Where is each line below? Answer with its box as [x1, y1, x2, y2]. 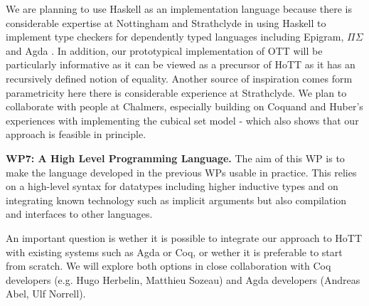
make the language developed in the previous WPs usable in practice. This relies [6, 164, 357, 179]
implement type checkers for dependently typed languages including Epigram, [6, 29, 344, 44]
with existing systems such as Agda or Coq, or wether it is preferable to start [6, 244, 343, 259]
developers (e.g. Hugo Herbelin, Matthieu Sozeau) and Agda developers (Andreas [6, 272, 360, 287]
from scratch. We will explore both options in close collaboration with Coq [6, 258, 331, 273]
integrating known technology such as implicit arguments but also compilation [6, 192, 347, 207]
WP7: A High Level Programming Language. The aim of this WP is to [6, 150, 345, 165]
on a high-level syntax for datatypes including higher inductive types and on [6, 179, 338, 194]
